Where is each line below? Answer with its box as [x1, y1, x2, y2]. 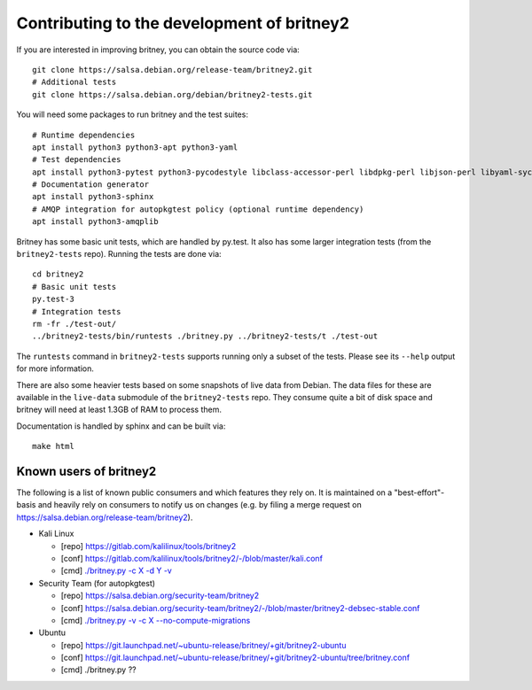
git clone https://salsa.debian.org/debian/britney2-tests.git [32, 89, 313, 99]
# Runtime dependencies [32, 129, 136, 140]
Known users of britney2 [16, 463, 157, 478]
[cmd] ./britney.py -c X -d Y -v [60, 565, 172, 576]
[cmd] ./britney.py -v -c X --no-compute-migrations [60, 615, 251, 625]
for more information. [16, 363, 95, 374]
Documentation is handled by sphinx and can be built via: [16, 421, 226, 431]
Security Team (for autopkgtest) [38, 578, 155, 588]
